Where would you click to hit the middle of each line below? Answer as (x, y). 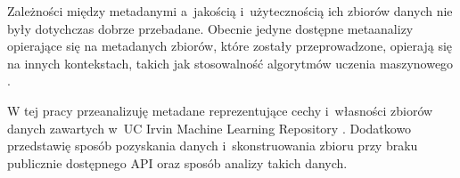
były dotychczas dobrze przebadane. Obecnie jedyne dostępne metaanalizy (210, 28)
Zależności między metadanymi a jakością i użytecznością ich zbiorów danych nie (230, 11)
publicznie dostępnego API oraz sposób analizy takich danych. (177, 162)
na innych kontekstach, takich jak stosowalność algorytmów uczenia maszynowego (230, 63)
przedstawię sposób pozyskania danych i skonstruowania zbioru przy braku (213, 146)
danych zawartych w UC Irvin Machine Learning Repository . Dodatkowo (209, 128)
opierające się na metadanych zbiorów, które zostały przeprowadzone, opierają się (230, 46)
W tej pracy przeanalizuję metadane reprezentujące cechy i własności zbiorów (220, 110)
